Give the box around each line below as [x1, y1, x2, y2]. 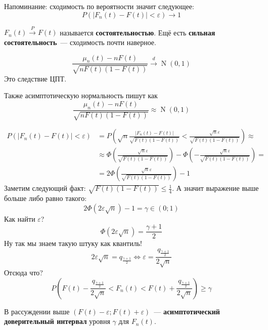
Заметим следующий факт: [4, 183, 86, 193]
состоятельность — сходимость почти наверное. [4, 36, 156, 47]
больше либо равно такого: [4, 193, 87, 203]
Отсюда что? [4, 267, 43, 277]
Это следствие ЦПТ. [4, 73, 67, 84]
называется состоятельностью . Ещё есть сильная [60, 27, 215, 37]
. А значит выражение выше [172, 183, 259, 193]
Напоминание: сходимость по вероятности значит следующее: [4, 1, 194, 11]
